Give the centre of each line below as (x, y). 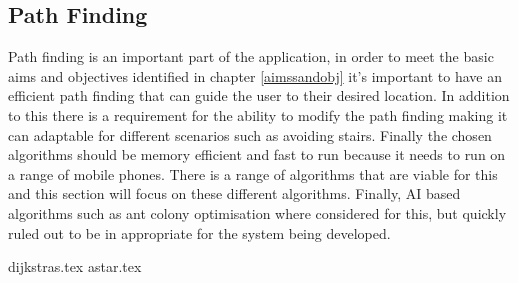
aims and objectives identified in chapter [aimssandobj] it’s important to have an (255, 75)
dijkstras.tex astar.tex (75, 266)
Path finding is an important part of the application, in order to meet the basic (251, 56)
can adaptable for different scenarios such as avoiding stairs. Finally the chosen (250, 134)
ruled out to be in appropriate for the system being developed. (199, 232)
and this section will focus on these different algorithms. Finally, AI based (234, 193)
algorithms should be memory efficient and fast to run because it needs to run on (257, 154)
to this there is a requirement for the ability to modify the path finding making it (258, 114)
